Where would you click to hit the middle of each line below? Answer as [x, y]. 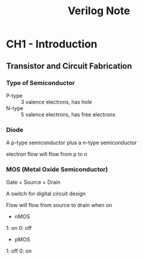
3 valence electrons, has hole [56, 102]
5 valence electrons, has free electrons [68, 114]
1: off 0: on [19, 251]
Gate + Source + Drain [33, 182]
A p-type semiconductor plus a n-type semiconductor [71, 143]
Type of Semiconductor [41, 83]
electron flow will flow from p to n [47, 154]
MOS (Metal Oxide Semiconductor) [57, 170]
